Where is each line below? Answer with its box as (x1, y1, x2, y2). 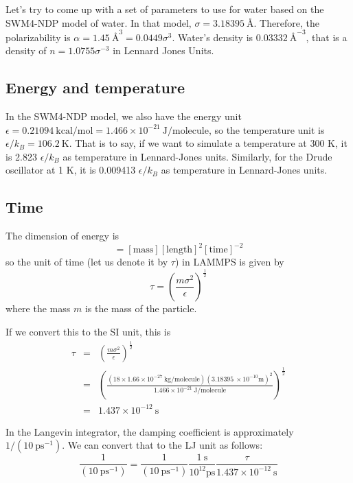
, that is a (306, 30, 348, 44)
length (166, 245, 193, 255)
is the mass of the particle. (84, 301, 197, 316)
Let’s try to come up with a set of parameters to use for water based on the (5, 2, 324, 16)
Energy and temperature (5, 77, 185, 98)
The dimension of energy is (5, 228, 119, 243)
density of (5, 43, 47, 58)
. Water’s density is (172, 30, 253, 44)
